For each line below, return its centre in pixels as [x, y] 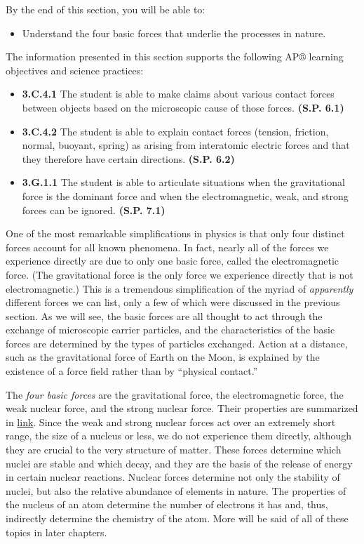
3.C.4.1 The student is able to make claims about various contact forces [178, 94]
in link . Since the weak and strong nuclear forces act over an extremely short [171, 422]
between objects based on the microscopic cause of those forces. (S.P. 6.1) [183, 107]
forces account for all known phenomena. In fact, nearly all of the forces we [167, 247]
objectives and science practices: [75, 70]
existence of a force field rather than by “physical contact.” [132, 371]
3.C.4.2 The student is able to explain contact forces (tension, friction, [175, 131]
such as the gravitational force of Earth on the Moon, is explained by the [163, 357]
